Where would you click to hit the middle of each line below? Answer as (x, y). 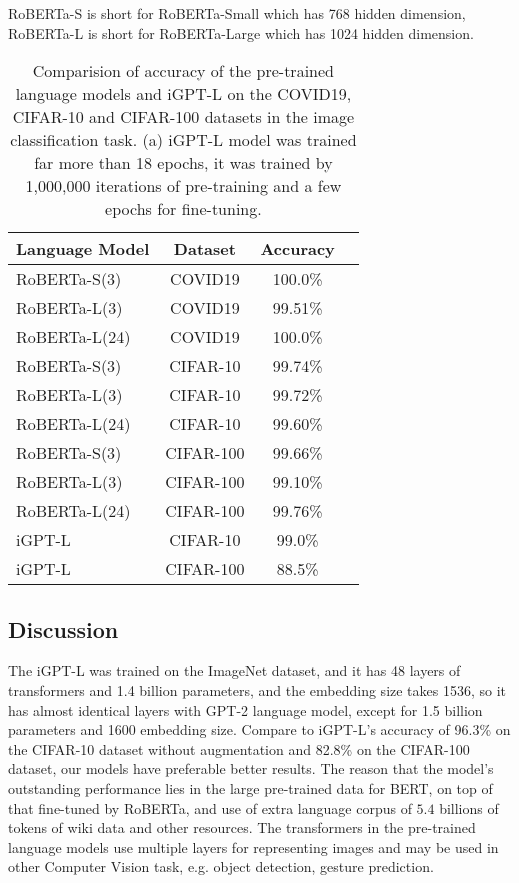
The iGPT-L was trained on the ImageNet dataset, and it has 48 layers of (234, 670)
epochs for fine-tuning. (183, 209)
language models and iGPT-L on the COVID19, (183, 94)
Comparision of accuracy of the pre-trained (183, 71)
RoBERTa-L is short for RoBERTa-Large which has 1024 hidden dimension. (241, 32)
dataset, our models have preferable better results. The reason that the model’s (251, 768)
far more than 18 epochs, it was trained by (183, 163)
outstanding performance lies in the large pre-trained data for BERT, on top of (250, 787)
